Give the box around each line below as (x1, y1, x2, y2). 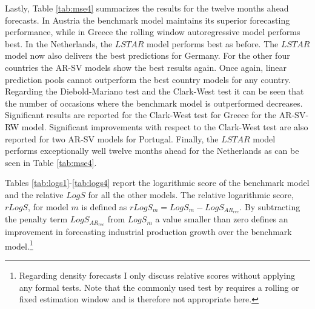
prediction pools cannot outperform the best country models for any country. (5, 73, 291, 85)
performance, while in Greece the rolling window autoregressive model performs (5, 25, 300, 38)
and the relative (5, 188, 64, 201)
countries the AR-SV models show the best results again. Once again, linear (5, 61, 287, 73)
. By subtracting (239, 200, 300, 213)
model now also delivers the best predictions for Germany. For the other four (5, 49, 290, 62)
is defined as (81, 200, 127, 213)
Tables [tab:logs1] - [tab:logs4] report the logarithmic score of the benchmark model (5, 176, 310, 189)
